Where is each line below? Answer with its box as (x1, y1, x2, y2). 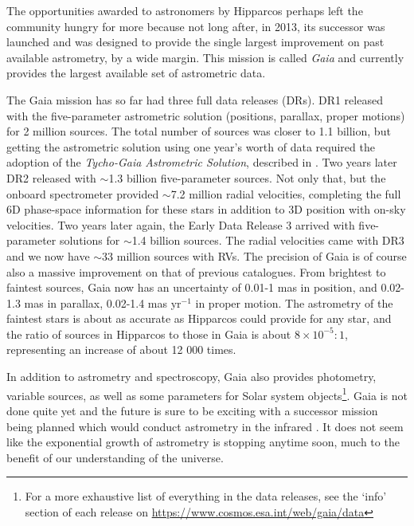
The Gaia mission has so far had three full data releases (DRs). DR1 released (6, 91, 383, 108)
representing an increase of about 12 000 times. (6, 341, 236, 358)
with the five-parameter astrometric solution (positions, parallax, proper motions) (6, 107, 405, 124)
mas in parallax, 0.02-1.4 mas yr (24, 294, 182, 311)
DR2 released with (6, 169, 96, 186)
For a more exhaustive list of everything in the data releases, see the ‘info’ (25, 488, 387, 504)
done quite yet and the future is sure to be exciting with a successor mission (6, 402, 378, 418)
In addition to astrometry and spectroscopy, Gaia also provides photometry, (6, 368, 377, 385)
